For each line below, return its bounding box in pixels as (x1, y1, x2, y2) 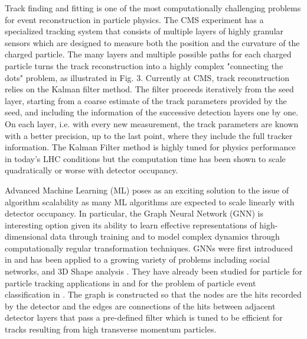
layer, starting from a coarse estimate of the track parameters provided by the (5, 94, 287, 106)
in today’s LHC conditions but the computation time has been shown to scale (5, 152, 286, 164)
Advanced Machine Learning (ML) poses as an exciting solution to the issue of (5, 183, 289, 196)
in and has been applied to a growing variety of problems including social (5, 253, 270, 266)
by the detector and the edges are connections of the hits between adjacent (5, 299, 276, 312)
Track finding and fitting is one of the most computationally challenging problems (5, 2, 301, 14)
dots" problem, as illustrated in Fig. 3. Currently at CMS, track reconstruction (5, 71, 290, 83)
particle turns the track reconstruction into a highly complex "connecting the (5, 59, 283, 72)
